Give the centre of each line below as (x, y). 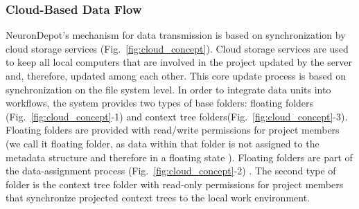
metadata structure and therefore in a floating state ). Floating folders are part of (179, 157)
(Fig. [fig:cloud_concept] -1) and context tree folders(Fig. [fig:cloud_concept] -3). (177, 116)
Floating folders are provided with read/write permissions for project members (173, 130)
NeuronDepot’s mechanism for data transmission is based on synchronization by (176, 35)
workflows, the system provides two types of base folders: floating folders (160, 103)
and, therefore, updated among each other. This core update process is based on (176, 75)
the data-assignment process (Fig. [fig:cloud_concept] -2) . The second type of (171, 171)
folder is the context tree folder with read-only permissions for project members (175, 184)
